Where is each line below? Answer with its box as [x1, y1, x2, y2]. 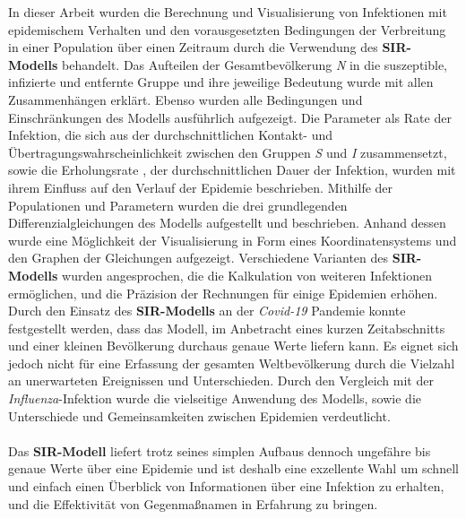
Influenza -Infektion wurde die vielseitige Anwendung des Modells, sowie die [8, 389, 421, 408]
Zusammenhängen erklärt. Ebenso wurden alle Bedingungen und [8, 90, 363, 108]
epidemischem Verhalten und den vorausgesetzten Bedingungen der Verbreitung [8, 20, 446, 39]
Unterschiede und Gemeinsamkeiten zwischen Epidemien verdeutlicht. [8, 406, 391, 425]
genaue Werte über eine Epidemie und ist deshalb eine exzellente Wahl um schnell [8, 459, 459, 478]
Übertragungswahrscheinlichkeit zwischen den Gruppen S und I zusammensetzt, [8, 143, 447, 161]
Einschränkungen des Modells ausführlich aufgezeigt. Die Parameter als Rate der [8, 108, 452, 126]
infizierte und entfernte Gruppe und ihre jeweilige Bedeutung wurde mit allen [8, 73, 434, 91]
